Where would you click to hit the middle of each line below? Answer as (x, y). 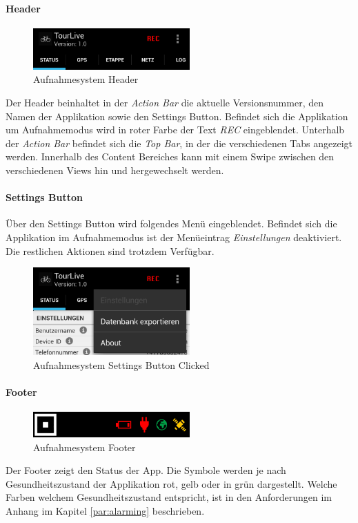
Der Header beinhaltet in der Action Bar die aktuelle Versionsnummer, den (165, 102)
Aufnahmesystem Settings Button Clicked (121, 364)
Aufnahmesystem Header (86, 79)
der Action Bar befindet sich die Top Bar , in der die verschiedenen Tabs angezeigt (179, 143)
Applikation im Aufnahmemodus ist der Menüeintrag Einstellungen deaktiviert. (174, 237)
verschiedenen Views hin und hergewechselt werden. (115, 170)
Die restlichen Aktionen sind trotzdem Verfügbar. (110, 250)
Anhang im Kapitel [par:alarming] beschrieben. (105, 510)
